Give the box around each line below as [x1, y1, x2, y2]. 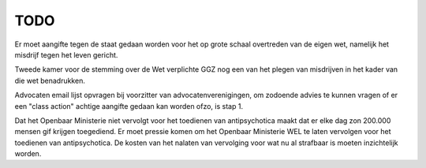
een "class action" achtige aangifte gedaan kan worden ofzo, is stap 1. [14, 101, 244, 110]
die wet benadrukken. [14, 76, 86, 85]
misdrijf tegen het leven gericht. [14, 50, 118, 59]
